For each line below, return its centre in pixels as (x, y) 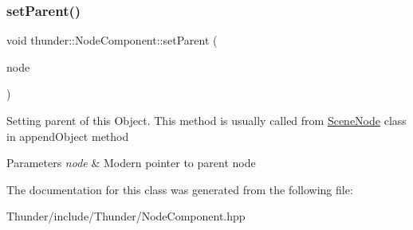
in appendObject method (68, 136)
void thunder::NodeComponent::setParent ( (112, 40)
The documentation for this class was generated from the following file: (180, 189)
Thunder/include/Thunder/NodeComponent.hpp (126, 216)
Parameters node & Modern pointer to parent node (131, 163)
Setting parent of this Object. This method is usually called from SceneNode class (206, 120)
